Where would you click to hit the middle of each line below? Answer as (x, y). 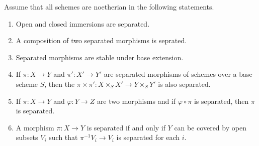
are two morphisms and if (136, 101)
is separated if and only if (126, 127)
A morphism (35, 127)
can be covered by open (210, 127)
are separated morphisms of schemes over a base (178, 74)
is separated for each (148, 137)
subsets (27, 137)
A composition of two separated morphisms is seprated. (101, 40)
